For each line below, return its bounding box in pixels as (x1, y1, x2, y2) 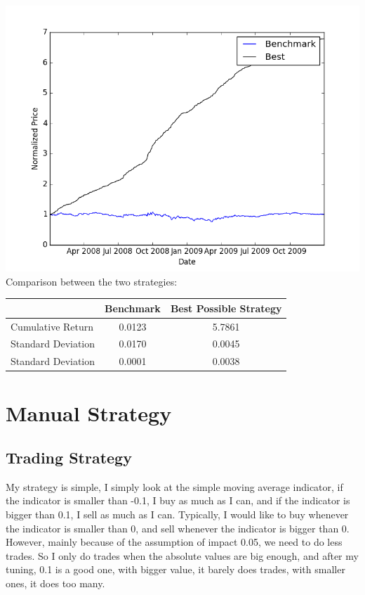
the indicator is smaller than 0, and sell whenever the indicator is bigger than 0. (6, 520, 350, 535)
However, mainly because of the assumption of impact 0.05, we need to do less (6, 535, 343, 549)
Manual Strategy (6, 398, 172, 427)
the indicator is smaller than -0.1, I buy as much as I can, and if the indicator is (6, 493, 350, 508)
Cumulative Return (11, 319, 94, 333)
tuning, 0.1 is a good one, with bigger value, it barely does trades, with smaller (6, 562, 345, 577)
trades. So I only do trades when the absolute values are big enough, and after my (6, 548, 359, 563)
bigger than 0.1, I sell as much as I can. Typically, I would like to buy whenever (6, 507, 349, 522)
